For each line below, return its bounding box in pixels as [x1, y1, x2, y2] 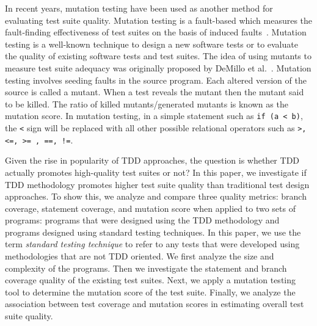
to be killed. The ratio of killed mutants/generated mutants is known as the [5, 97, 288, 110]
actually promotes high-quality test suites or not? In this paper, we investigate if [5, 165, 307, 178]
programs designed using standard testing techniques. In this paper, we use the [5, 225, 301, 238]
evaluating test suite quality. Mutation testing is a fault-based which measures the [5, 13, 313, 26]
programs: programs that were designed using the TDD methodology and [5, 214, 280, 226]
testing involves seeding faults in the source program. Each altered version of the [5, 73, 307, 86]
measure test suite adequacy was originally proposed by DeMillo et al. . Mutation [5, 61, 312, 74]
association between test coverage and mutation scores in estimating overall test [5, 297, 304, 310]
